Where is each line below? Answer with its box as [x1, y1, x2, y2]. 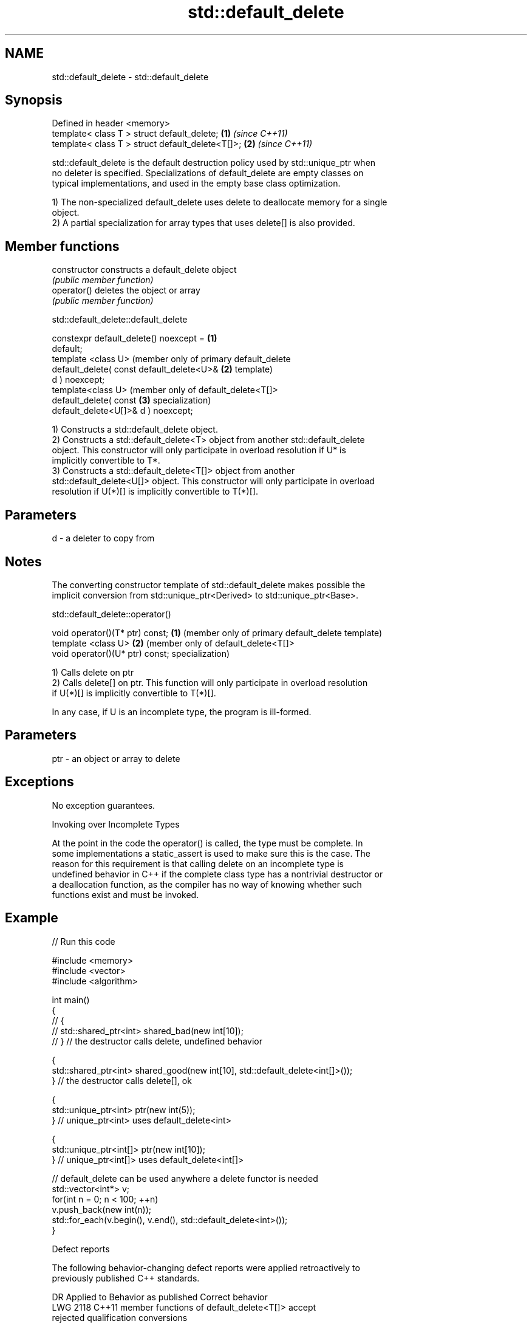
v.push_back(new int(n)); [52, 1204, 152, 1215]
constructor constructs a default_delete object [52, 264, 237, 275]
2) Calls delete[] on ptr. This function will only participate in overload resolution [52, 677, 368, 688]
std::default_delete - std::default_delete [52, 71, 209, 82]
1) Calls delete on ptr [52, 667, 134, 677]
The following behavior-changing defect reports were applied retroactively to [52, 1262, 360, 1273]
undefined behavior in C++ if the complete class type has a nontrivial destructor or [52, 868, 383, 879]
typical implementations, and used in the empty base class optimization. [52, 178, 341, 189]
